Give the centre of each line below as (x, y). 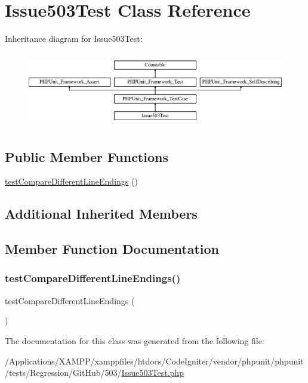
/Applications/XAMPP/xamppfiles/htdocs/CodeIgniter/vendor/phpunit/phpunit (154, 361)
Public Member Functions (87, 156)
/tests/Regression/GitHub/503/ (63, 373)
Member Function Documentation (112, 249)
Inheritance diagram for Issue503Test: (74, 39)
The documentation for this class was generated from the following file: (135, 340)
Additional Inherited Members (101, 214)
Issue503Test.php (153, 373)
